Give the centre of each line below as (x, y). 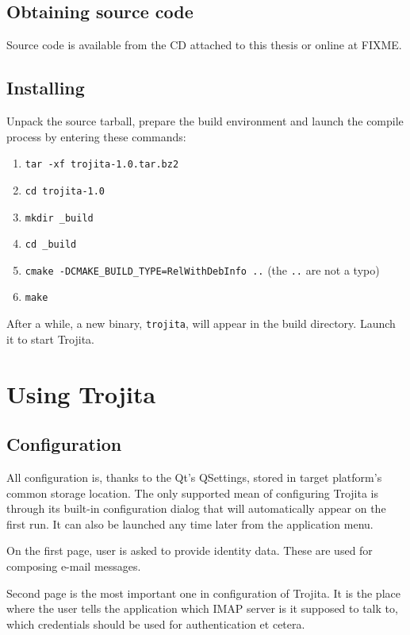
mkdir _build (59, 218)
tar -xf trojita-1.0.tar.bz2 (102, 165)
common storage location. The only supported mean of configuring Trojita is (193, 493)
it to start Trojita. (51, 339)
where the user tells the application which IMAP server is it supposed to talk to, (202, 608)
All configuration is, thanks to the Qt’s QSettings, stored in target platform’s (194, 477)
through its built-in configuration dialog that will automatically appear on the (196, 508)
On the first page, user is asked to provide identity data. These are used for (190, 550)
